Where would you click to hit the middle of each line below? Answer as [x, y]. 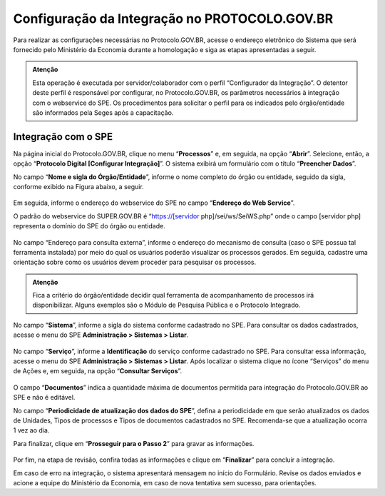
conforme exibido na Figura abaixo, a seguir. [78, 186]
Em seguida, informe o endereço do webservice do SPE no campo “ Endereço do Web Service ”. [154, 203]
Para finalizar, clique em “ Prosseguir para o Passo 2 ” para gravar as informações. [134, 443]
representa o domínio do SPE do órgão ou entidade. [89, 226]
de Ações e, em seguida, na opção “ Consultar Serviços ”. [98, 371]
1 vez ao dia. [31, 430]
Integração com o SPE [63, 137]
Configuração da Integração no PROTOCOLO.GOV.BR [173, 19]
